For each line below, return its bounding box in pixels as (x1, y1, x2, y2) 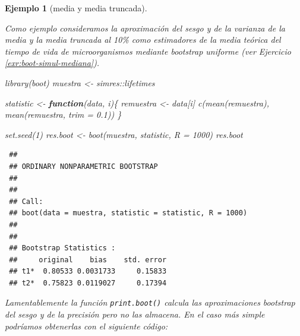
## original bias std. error (9, 255, 167, 264)
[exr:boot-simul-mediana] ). (5, 56, 100, 69)
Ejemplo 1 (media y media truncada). (5, 2, 147, 14)
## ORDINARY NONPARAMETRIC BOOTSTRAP (9, 162, 158, 171)
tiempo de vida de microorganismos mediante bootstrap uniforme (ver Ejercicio (5, 45, 291, 57)
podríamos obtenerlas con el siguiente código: (5, 319, 168, 332)
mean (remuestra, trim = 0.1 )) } (5, 108, 122, 121)
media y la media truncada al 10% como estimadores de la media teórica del (5, 33, 281, 46)
